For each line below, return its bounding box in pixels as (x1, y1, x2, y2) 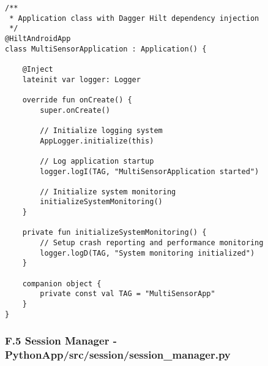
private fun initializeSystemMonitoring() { (22, 228, 207, 237)
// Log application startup (40, 156, 154, 166)
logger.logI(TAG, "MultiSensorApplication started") (40, 167, 259, 176)
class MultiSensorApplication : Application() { (5, 44, 207, 53)
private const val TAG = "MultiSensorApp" (40, 289, 215, 299)
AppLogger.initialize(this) (40, 136, 154, 145)
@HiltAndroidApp (5, 34, 71, 43)
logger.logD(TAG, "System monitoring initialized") (40, 248, 255, 257)
